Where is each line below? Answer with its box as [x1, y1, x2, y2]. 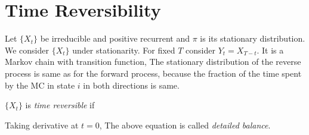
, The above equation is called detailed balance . [99, 118, 271, 131]
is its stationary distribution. [200, 32, 305, 45]
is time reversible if [25, 99, 95, 111]
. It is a [257, 43, 284, 56]
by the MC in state [5, 79, 75, 91]
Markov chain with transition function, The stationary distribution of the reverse [5, 55, 301, 68]
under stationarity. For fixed [72, 43, 175, 56]
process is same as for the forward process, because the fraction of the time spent [5, 67, 302, 79]
